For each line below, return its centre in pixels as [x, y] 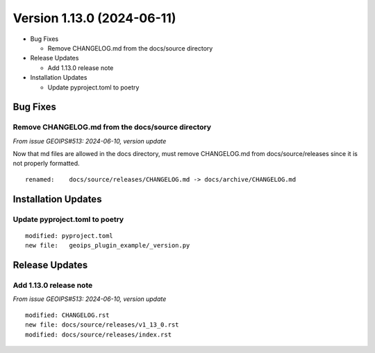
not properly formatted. [46, 164]
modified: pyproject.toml [69, 235]
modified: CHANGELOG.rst [67, 315]
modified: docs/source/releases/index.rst [99, 334]
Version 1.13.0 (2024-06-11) [94, 18]
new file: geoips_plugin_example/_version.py [108, 246]
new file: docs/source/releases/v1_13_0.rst [102, 325]
